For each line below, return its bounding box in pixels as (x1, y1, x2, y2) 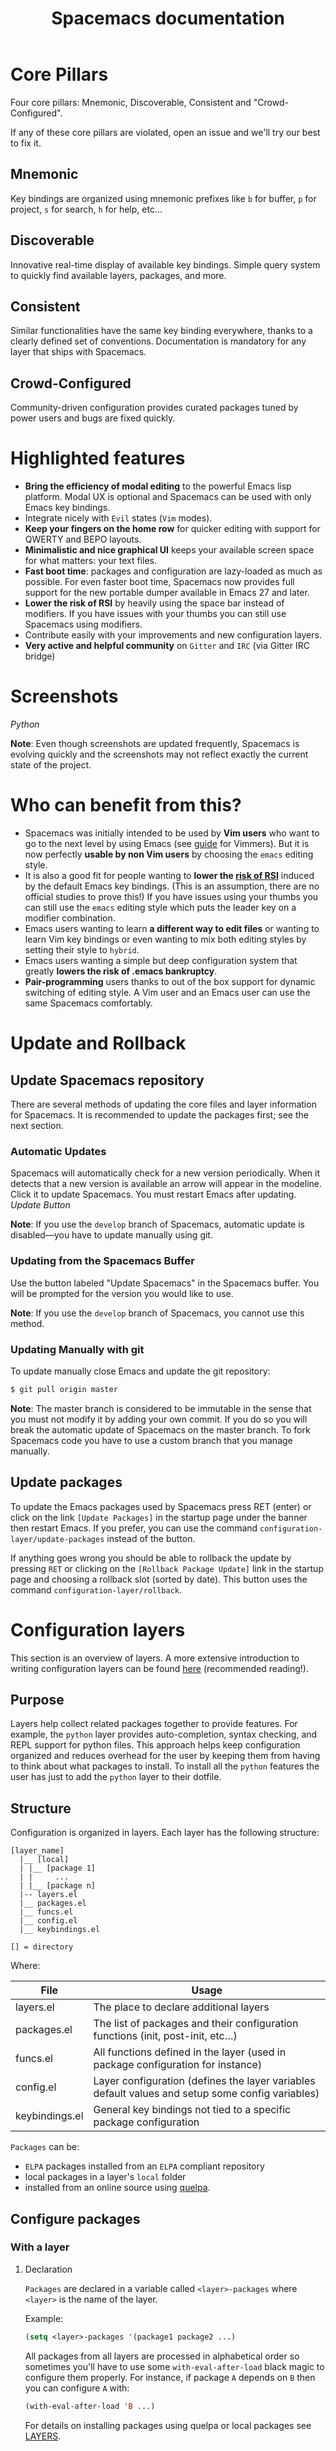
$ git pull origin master (10, 1384, 118, 1394)
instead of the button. (106, 1532, 196, 1544)
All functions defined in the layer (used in (93, 2045, 287, 2059)
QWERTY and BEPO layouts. (24, 533, 142, 546)
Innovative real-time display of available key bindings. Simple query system (10, 258, 321, 271)
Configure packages (10, 2210, 141, 2227)
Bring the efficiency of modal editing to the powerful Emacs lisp (24, 480, 292, 492)
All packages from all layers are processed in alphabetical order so (24, 2350, 300, 2362)
